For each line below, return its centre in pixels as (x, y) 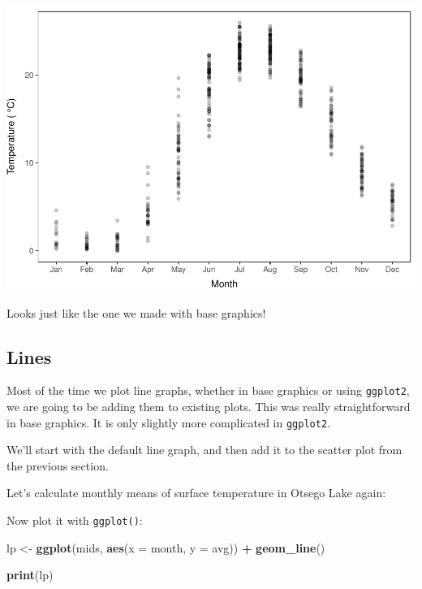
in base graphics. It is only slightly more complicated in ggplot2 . (168, 422)
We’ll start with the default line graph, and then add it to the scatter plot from (205, 450)
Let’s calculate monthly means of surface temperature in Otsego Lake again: (196, 493)
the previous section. (58, 465)
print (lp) (30, 575)
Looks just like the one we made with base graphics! (136, 312)
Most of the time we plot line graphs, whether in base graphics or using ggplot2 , (208, 390)
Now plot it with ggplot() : (75, 520)
